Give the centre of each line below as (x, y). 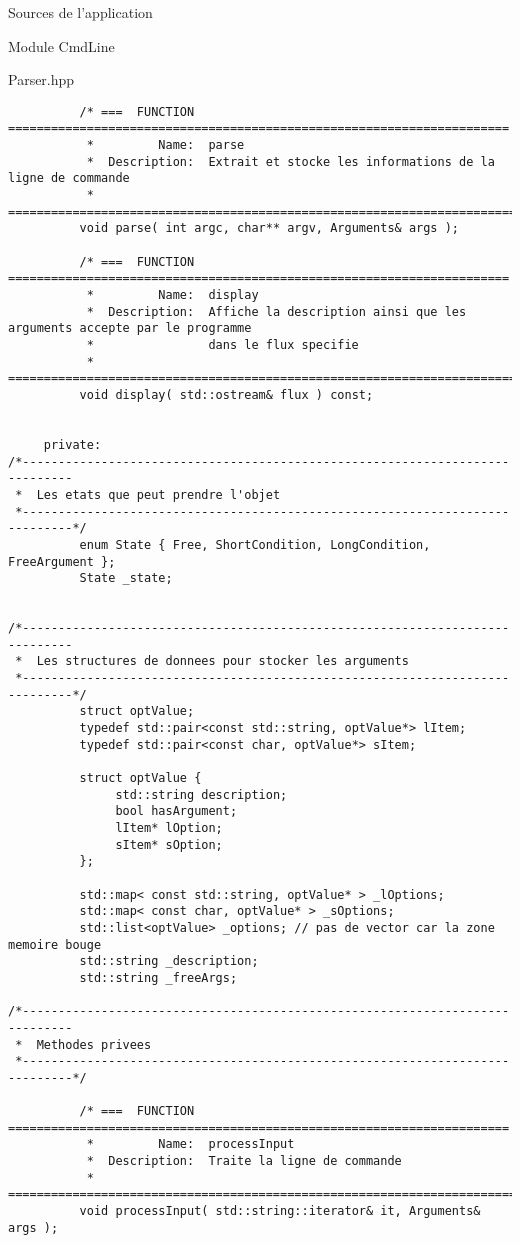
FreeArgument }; (62, 561)
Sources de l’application (80, 12)
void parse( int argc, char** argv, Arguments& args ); (269, 228)
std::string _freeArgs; (158, 977)
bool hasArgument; (176, 811)
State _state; (126, 578)
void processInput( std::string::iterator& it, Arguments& (280, 1211)
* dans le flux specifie (222, 344)
